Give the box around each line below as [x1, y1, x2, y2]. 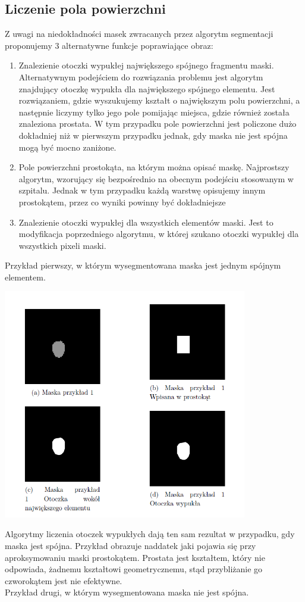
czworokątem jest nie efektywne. [5, 574, 122, 587]
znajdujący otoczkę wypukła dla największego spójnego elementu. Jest [18, 82, 275, 95]
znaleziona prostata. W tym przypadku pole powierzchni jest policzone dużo [18, 117, 297, 130]
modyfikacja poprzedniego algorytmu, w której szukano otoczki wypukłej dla [18, 227, 299, 240]
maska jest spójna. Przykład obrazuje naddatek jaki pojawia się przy [5, 539, 256, 551]
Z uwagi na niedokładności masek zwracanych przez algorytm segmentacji [5, 27, 273, 40]
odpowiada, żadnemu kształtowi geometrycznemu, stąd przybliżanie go [5, 563, 263, 575]
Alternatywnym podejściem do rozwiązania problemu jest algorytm [18, 70, 263, 83]
